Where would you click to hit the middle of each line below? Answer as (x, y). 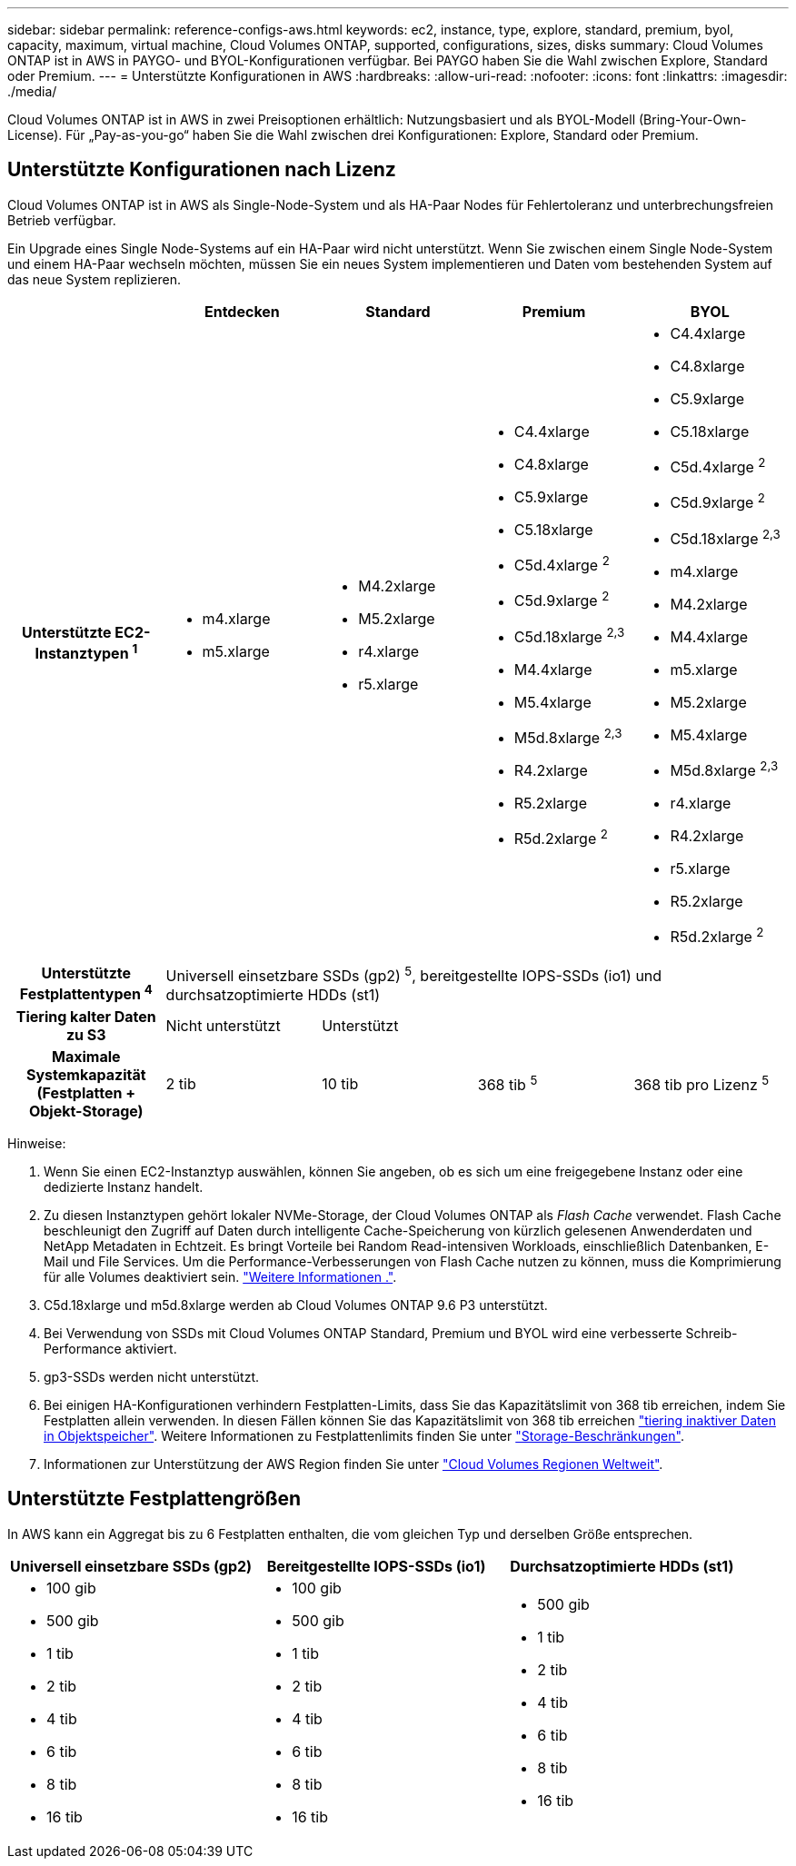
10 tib (340, 1083)
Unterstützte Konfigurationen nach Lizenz (202, 170)
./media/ (32, 91)
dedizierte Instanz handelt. (124, 1186)
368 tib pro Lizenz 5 (701, 1084)
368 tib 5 (507, 1084)
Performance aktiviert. (110, 1348)
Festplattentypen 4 (86, 993)
